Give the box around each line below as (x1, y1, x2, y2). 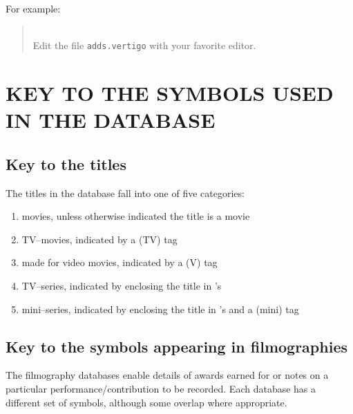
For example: (6, 1, 61, 15)
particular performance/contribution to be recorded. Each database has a (6, 381, 316, 395)
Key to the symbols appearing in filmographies (6, 335, 347, 357)
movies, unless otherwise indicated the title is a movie (21, 209, 250, 223)
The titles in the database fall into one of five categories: (6, 185, 245, 200)
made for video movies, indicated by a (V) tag (21, 255, 218, 270)
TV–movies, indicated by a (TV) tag (21, 232, 178, 246)
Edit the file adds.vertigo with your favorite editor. (32, 38, 256, 53)
